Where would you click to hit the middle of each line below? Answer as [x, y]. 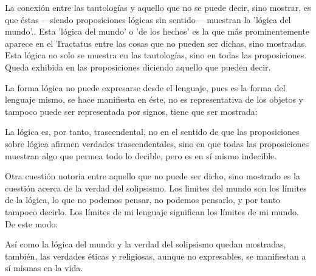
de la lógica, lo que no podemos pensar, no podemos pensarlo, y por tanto [143, 200]
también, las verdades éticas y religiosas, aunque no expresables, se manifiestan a [156, 256]
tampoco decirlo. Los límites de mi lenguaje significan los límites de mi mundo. [152, 211]
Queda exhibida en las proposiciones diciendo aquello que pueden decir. [138, 67]
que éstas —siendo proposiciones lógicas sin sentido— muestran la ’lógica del [148, 19]
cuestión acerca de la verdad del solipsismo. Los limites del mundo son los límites [156, 188]
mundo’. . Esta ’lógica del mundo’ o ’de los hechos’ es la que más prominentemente [157, 31]
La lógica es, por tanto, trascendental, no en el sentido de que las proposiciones [152, 132]
